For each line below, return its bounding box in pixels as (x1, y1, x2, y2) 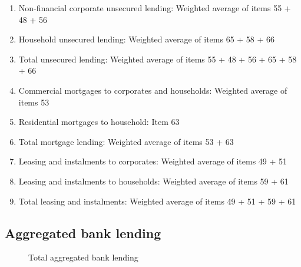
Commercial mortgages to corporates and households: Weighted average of (18, 84, 287, 96)
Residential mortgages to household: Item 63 (18, 116, 180, 128)
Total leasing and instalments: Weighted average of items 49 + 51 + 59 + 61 (18, 195, 296, 207)
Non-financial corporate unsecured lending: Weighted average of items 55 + (18, 2, 291, 14)
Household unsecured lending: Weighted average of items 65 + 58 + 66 (18, 33, 275, 45)
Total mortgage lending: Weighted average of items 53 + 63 (18, 135, 234, 147)
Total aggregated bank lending (28, 251, 138, 263)
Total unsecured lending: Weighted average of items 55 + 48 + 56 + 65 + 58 (18, 52, 297, 65)
